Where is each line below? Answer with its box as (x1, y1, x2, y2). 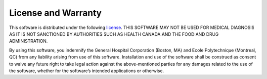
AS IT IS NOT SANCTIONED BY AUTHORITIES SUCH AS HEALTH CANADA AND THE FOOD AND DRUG (9, 31, 219, 37)
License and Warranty (9, 7, 102, 18)
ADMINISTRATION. (9, 38, 48, 44)
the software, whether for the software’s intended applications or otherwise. (9, 68, 164, 74)
